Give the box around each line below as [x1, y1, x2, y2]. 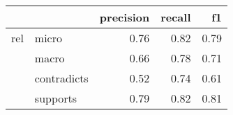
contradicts [34, 70, 89, 86]
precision [99, 9, 150, 25]
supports [34, 90, 77, 106]
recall [160, 9, 191, 25]
